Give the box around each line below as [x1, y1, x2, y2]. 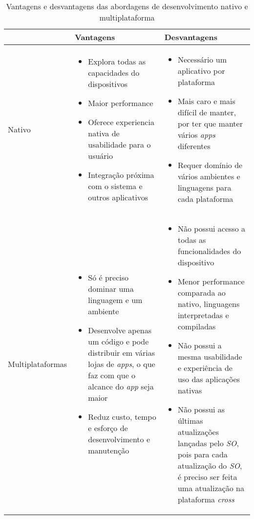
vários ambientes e [177, 171, 240, 182]
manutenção [88, 445, 129, 456]
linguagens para [177, 182, 232, 193]
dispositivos [88, 78, 127, 89]
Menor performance [177, 276, 245, 287]
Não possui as [177, 404, 225, 415]
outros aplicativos [88, 191, 148, 203]
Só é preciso [88, 272, 129, 283]
